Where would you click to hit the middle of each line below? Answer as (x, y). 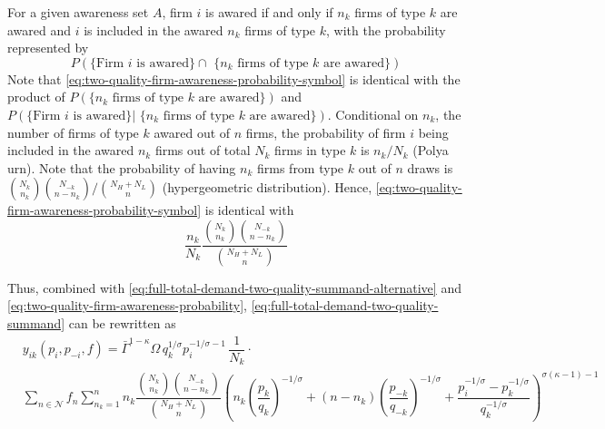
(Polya (431, 150)
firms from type (300, 167)
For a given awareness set (78, 12)
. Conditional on (373, 114)
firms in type (310, 150)
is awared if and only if (269, 12)
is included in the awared (154, 29)
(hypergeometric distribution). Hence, (267, 187)
